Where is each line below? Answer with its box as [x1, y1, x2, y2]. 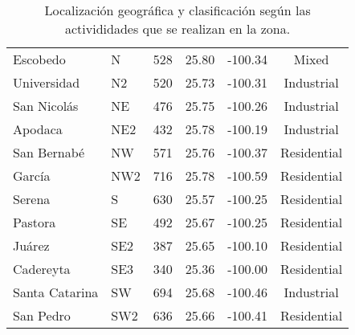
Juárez [13, 236, 50, 255]
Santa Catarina [13, 283, 99, 301]
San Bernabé [13, 143, 85, 161]
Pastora [13, 213, 56, 231]
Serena [13, 190, 51, 208]
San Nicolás [13, 96, 79, 115]
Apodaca [13, 120, 63, 138]
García [13, 166, 51, 185]
